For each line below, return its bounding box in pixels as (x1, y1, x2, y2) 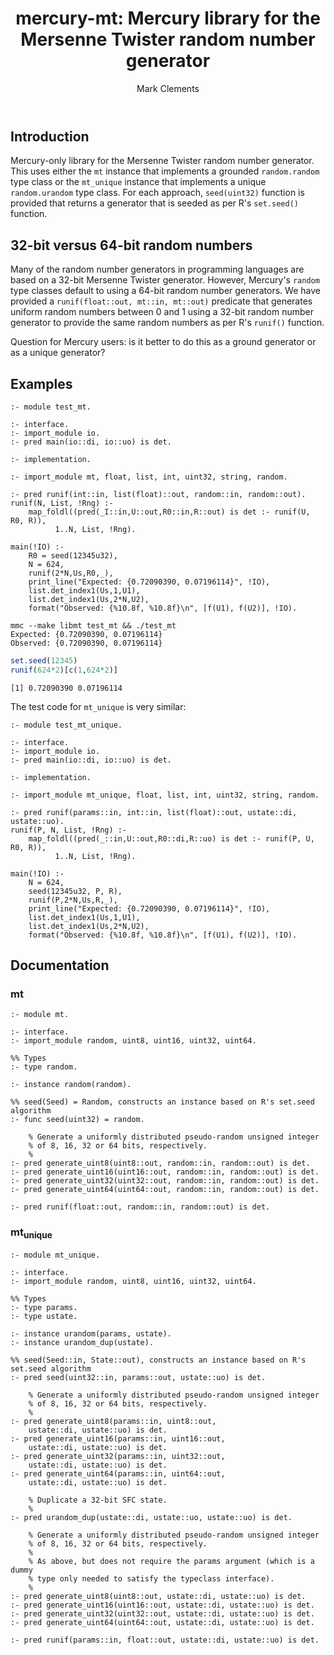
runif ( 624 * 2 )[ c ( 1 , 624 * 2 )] (10, 665, 118, 675)
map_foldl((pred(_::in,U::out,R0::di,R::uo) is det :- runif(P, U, (28, 833, 315, 844)
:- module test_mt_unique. (10, 720, 123, 730)
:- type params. (10, 1302, 78, 1312)
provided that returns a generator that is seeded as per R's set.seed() (10, 197, 299, 209)
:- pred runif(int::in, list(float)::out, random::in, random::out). (10, 489, 307, 499)
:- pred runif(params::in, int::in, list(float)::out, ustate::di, (10, 807, 298, 817)
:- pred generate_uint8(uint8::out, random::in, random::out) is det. (10, 1158, 311, 1169)
